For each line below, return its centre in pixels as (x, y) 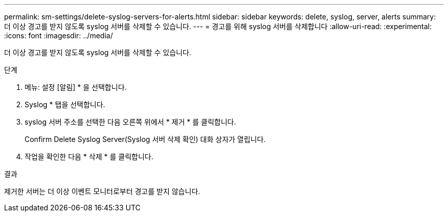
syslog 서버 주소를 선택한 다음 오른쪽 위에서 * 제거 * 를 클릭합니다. (130, 122)
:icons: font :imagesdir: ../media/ (59, 35)
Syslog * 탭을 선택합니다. (65, 104)
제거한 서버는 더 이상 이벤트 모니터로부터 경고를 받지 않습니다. (102, 191)
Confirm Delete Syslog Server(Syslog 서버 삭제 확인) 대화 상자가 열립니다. (145, 139)
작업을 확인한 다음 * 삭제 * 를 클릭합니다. (89, 157)
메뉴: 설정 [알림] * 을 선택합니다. (76, 87)
